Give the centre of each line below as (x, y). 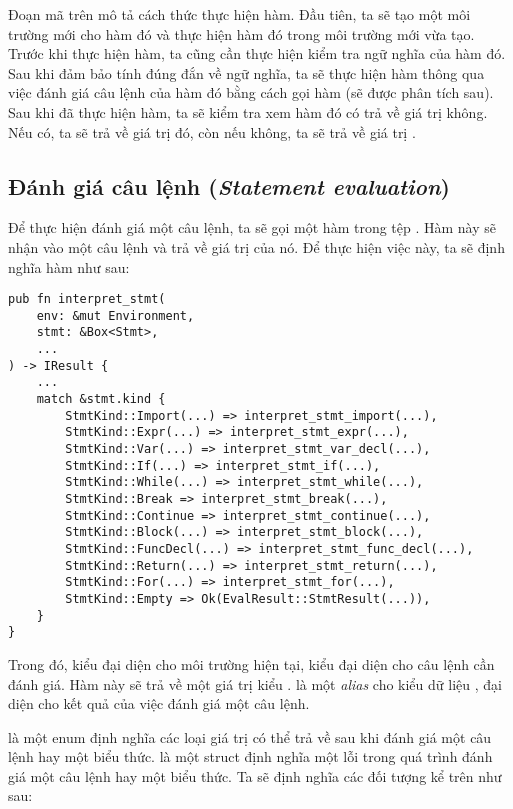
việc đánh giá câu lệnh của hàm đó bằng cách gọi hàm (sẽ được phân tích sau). (251, 92)
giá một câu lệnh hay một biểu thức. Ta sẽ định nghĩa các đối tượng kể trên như (255, 775)
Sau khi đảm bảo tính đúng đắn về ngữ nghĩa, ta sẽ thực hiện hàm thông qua (246, 72)
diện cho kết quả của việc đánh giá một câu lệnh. (159, 703)
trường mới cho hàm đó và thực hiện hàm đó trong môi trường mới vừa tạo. (241, 33)
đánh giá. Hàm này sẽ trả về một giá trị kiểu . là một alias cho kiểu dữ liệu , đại (255, 683)
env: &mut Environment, (115, 315)
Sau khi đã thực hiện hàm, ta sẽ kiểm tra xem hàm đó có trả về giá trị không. (248, 111)
